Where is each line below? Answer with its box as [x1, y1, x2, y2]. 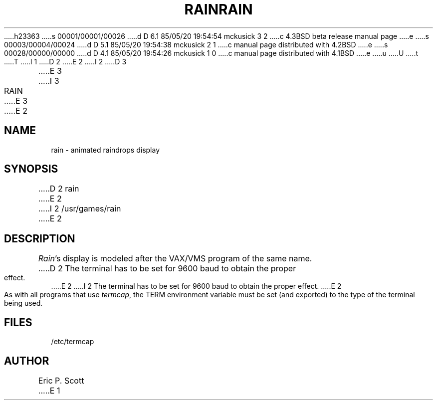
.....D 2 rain [38, 184, 79, 194]
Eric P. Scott [38, 375, 84, 386]
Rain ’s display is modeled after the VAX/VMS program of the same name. [38, 253, 312, 264]
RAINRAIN [184, 1, 253, 18]
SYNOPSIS [4, 163, 58, 176]
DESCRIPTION [4, 232, 75, 245]
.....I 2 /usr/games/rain [38, 203, 121, 214]
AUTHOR [4, 354, 49, 367]
